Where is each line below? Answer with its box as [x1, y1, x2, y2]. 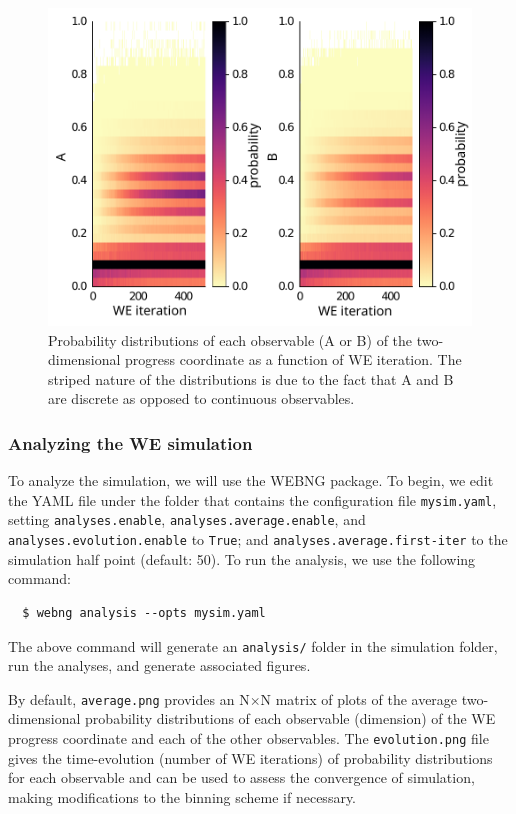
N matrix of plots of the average [260, 688, 458, 709]
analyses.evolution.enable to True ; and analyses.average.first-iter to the [8, 529, 508, 550]
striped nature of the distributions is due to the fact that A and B [48, 368, 454, 389]
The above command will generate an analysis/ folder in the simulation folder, [8, 635, 498, 656]
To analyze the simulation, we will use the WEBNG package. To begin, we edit [8, 470, 494, 491]
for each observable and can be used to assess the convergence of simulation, [8, 767, 475, 788]
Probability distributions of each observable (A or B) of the [48, 329, 413, 350]
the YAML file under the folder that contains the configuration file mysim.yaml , [8, 489, 497, 510]
